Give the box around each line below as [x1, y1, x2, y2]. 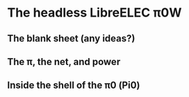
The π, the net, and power [7, 55, 121, 67]
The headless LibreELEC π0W [7, 5, 182, 21]
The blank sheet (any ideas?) [7, 33, 135, 44]
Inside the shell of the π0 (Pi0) [7, 80, 140, 91]
